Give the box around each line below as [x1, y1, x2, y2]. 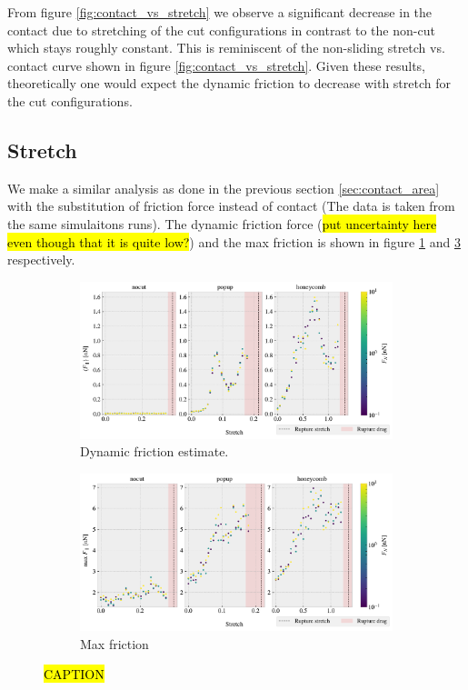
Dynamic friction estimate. [80, 442, 229, 461]
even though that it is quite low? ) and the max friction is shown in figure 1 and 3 [7, 232, 461, 251]
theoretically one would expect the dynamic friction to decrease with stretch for [7, 74, 451, 93]
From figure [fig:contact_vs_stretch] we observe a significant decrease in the [7, 3, 433, 21]
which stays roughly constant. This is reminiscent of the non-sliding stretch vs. [7, 38, 445, 57]
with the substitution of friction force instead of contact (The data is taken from [7, 196, 455, 215]
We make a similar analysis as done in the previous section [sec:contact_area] [7, 178, 440, 197]
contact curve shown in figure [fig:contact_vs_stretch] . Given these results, [7, 55, 425, 75]
